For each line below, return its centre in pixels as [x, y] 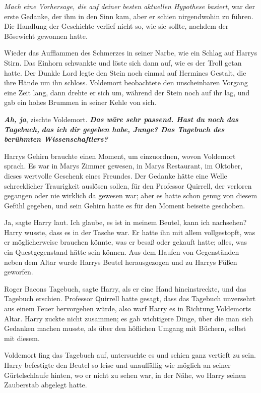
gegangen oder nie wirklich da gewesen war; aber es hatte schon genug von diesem [131, 195]
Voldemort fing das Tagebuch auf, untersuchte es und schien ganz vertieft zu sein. [130, 355]
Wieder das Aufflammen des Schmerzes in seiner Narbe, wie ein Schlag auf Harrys [131, 53]
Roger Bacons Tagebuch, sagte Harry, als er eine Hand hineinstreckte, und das [125, 288]
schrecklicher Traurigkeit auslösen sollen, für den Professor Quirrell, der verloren [128, 185]
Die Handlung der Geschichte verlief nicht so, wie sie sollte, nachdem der [116, 26]
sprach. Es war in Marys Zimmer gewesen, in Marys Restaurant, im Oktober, [123, 166]
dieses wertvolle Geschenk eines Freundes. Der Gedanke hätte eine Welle [116, 175]
